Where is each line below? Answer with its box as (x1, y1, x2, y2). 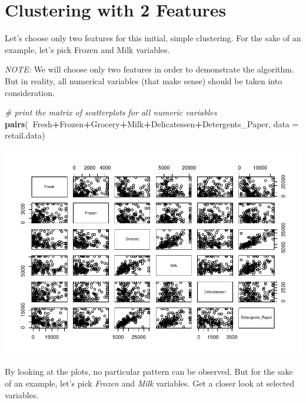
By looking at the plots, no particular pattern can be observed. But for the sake (5, 365, 293, 378)
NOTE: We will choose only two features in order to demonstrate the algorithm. (5, 63, 294, 75)
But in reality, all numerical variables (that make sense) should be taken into (5, 74, 282, 87)
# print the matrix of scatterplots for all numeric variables (5, 106, 217, 118)
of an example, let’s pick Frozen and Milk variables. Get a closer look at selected (5, 376, 295, 389)
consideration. (5, 86, 55, 98)
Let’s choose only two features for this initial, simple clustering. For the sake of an (5, 32, 301, 44)
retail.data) (5, 129, 45, 141)
